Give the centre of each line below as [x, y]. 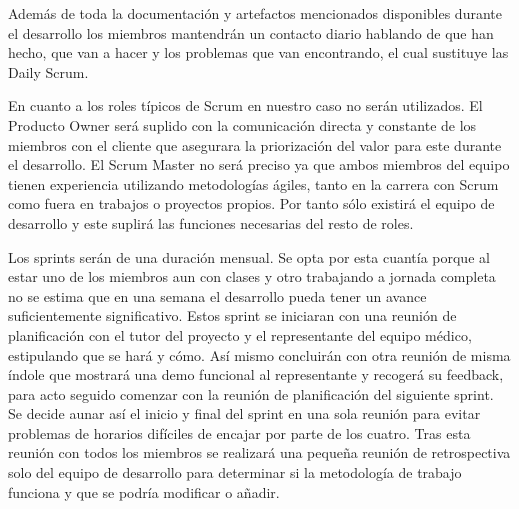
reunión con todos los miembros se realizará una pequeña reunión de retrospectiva [259, 452]
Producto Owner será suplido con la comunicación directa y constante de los [242, 124]
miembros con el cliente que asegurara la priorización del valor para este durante [255, 144]
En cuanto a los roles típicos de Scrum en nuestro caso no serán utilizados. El [245, 105]
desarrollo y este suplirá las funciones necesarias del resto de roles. [211, 222]
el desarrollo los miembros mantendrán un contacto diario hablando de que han [251, 32]
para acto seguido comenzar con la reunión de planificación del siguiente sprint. [251, 393]
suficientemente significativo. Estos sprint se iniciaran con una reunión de [232, 315]
